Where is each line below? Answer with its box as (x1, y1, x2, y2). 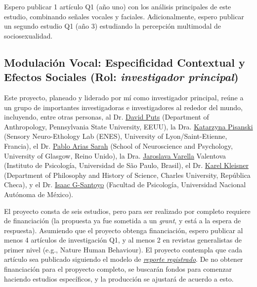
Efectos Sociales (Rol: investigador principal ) (4, 69, 239, 84)
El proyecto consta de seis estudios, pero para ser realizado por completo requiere (4, 205, 251, 216)
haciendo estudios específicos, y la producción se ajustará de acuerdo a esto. (4, 273, 234, 284)
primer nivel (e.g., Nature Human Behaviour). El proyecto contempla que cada (4, 244, 243, 254)
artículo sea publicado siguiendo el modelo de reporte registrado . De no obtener (4, 254, 243, 264)
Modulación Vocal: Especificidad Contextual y (4, 54, 245, 70)
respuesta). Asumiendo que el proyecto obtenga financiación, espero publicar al (4, 225, 243, 235)
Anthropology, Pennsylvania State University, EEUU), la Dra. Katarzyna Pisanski (4, 121, 253, 131)
